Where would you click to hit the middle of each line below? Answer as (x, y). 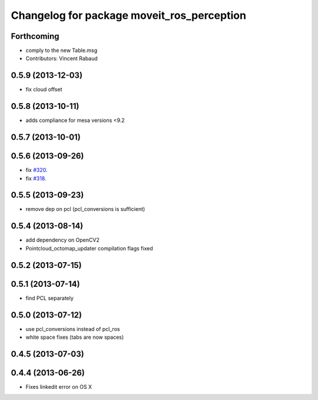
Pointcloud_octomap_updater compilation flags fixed (89, 248)
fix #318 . (36, 178)
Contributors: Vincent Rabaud (62, 58)
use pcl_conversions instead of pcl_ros (73, 329)
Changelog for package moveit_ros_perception (129, 15)
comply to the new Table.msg (62, 51)
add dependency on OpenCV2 (62, 240)
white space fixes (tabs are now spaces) (75, 337)
